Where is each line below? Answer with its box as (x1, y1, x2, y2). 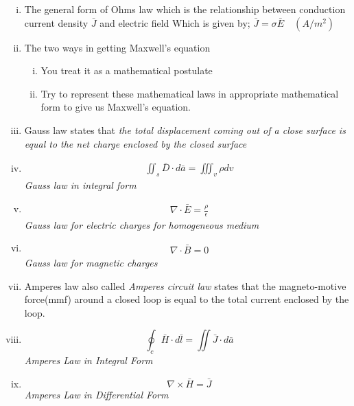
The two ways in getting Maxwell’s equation (24, 40, 211, 54)
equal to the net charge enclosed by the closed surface (24, 136, 247, 150)
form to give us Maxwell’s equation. (40, 100, 191, 114)
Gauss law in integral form (24, 178, 137, 192)
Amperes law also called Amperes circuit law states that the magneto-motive (24, 278, 346, 293)
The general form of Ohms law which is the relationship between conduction (24, 2, 346, 16)
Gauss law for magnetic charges (24, 256, 158, 270)
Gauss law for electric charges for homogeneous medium (24, 217, 259, 232)
